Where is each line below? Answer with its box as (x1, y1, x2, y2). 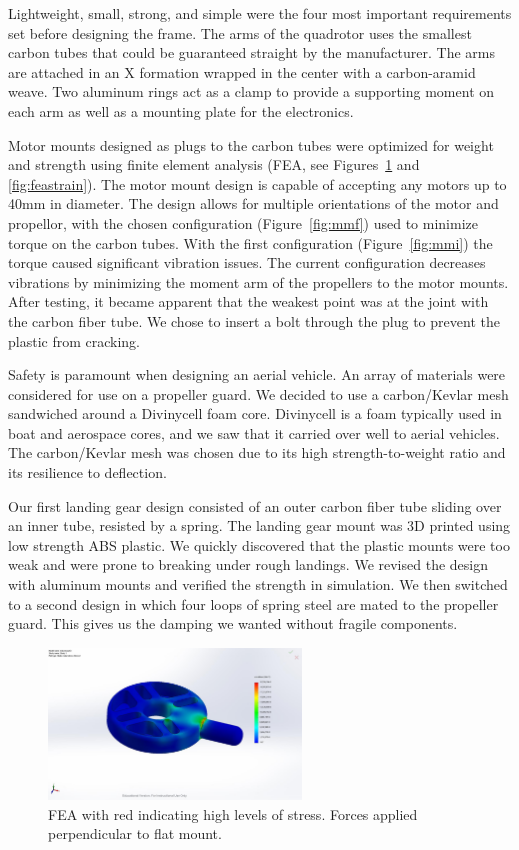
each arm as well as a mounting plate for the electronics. (8, 100, 354, 121)
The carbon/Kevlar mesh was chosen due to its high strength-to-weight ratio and (8, 442, 506, 463)
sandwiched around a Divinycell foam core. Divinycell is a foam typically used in (8, 403, 502, 424)
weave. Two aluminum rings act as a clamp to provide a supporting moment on (8, 81, 495, 102)
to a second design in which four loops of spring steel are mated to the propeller (8, 593, 499, 614)
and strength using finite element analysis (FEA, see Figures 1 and (8, 154, 420, 175)
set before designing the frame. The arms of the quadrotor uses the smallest (8, 22, 472, 43)
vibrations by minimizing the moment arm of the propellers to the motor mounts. (8, 271, 509, 292)
